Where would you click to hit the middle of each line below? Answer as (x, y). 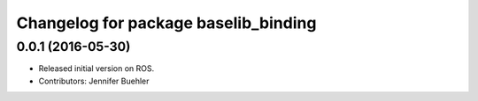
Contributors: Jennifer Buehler (94, 81)
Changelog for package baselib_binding (166, 23)
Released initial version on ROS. (96, 69)
